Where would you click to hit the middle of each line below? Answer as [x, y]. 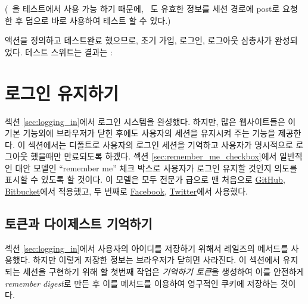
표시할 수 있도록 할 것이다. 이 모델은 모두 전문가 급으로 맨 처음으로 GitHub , [145, 179]
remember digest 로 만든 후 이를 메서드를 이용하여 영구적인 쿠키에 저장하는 [141, 283]
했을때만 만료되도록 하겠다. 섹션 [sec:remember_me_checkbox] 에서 [154, 156]
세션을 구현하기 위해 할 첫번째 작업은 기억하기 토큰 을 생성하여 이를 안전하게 [164, 272]
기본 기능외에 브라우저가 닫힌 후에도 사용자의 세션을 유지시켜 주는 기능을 [140, 133]
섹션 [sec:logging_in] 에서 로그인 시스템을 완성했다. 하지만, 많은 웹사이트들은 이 [150, 121]
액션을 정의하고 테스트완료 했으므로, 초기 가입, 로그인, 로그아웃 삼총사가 [139, 40]
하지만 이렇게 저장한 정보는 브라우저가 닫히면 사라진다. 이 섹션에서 [156, 260]
